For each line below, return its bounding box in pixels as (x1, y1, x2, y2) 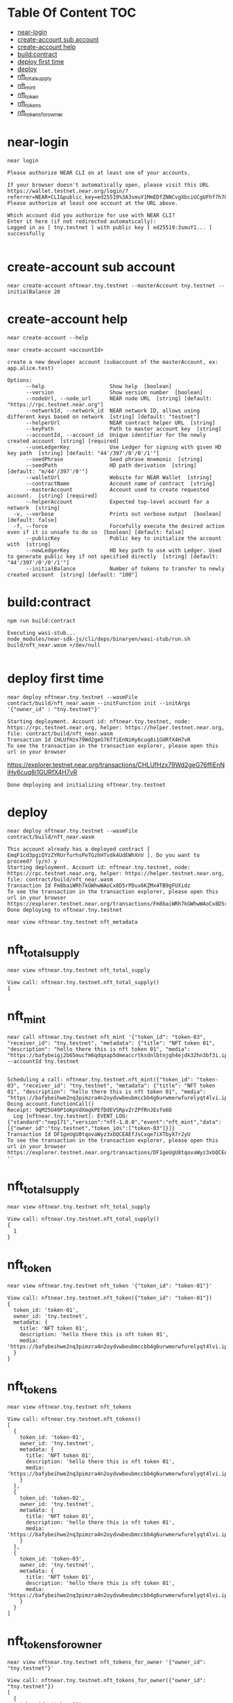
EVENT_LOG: (96, 1113, 129, 1120)
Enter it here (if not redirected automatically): (7, 217, 157, 225)
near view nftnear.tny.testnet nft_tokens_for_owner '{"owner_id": (7, 1659, 207, 1665)
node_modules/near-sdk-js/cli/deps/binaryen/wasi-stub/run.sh (7, 635, 191, 642)
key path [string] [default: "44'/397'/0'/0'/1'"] (7, 449, 159, 456)
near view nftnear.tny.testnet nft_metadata (7, 918, 138, 925)
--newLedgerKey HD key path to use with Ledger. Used (25, 547, 222, 554)
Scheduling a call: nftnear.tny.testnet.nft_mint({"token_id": (7, 1076, 194, 1083)
